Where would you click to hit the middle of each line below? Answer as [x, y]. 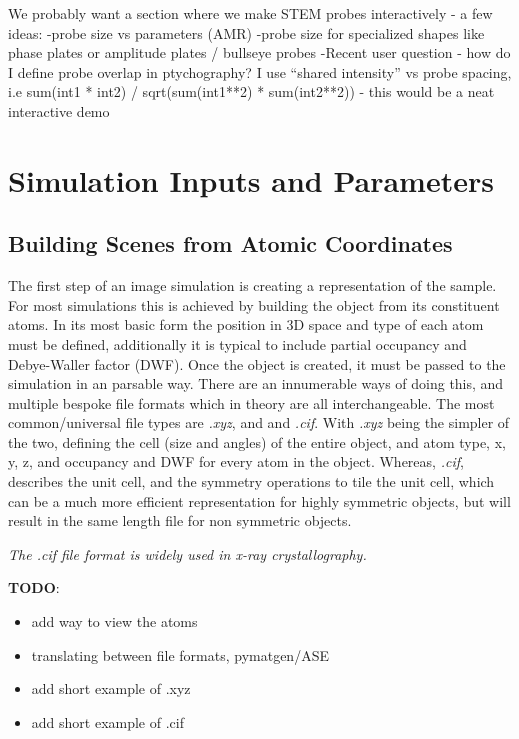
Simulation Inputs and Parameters [251, 179]
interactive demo [59, 110]
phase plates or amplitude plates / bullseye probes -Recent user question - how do [259, 52]
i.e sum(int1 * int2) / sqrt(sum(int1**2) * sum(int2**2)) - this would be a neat [251, 91]
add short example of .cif [107, 721]
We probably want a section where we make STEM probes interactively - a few [250, 13]
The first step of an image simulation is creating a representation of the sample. [252, 285]
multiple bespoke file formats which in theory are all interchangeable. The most [251, 402]
